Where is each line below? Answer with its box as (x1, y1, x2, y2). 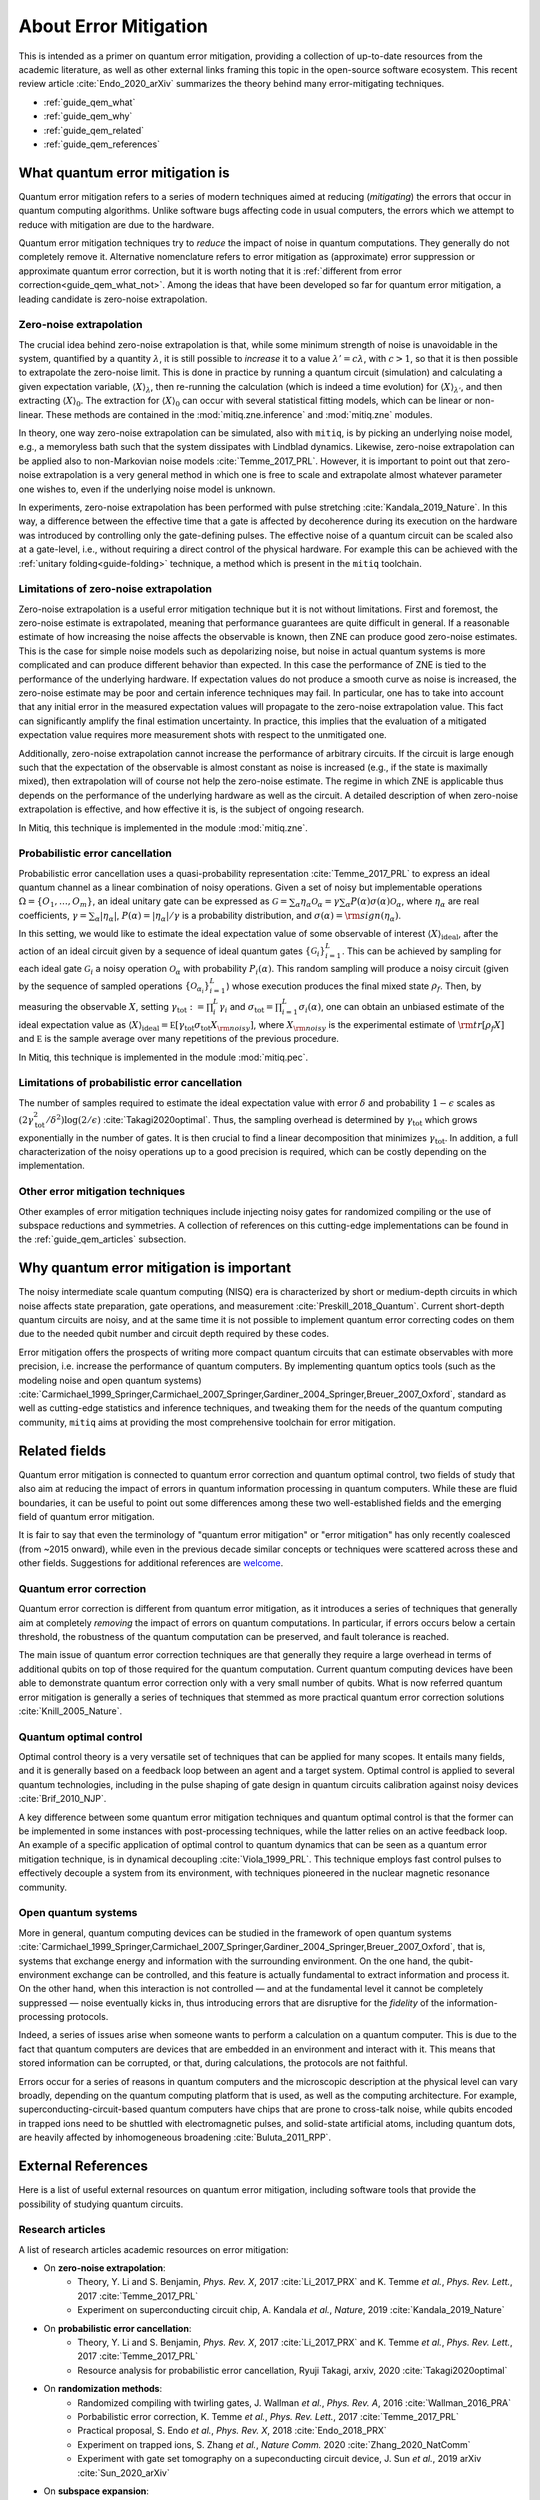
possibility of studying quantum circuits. (18, 2198, 184, 2210)
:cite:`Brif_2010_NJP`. (18, 1793, 107, 1805)
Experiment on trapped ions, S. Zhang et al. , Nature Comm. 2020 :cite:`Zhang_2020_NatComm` (77, 2438, 471, 2450)
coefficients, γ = (18, 909, 88, 921)
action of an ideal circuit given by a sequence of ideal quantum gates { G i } (18, 945, 326, 959)
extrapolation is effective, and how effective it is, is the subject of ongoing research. (18, 803, 365, 815)
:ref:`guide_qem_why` (43, 110, 133, 122)
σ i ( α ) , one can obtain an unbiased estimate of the (298, 1001, 505, 1015)
